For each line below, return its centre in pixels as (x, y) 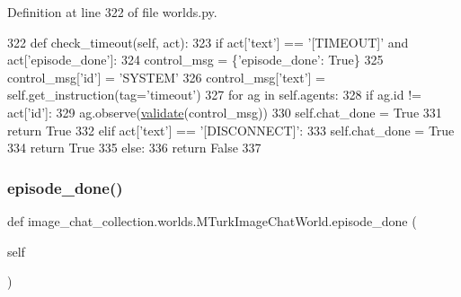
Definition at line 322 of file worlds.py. (112, 12)
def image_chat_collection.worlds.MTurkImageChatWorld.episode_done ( (212, 220)
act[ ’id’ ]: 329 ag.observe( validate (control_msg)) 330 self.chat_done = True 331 (225, 112)
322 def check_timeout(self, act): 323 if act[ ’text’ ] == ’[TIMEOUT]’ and (208, 42)
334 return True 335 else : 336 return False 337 (134, 148)
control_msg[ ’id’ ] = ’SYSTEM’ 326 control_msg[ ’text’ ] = (167, 77)
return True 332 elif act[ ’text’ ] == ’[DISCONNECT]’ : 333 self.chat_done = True (231, 130)
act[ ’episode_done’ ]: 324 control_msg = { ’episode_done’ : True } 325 (195, 60)
